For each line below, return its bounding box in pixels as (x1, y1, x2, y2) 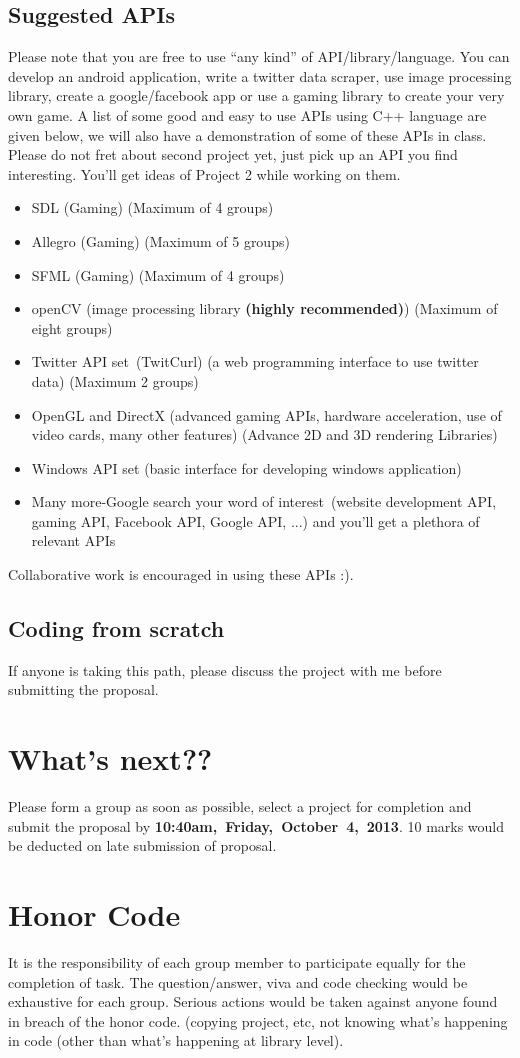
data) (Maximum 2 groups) (31, 370, 199, 391)
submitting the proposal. (8, 679, 159, 700)
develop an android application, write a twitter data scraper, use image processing (8, 65, 512, 86)
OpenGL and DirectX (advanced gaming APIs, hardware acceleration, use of (31, 404, 502, 425)
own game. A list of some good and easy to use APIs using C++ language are (8, 104, 487, 125)
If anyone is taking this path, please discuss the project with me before (8, 659, 442, 680)
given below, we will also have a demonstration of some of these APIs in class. (8, 124, 487, 145)
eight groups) (31, 317, 113, 338)
